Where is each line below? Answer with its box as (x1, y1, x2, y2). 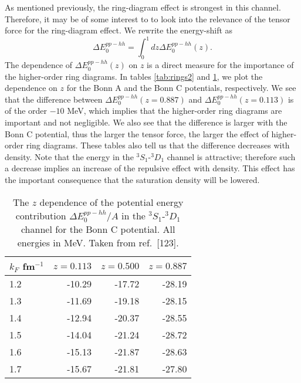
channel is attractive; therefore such (167, 150, 296, 162)
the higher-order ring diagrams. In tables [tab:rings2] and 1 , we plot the (5, 70, 263, 82)
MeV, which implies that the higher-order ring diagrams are (67, 104, 282, 117)
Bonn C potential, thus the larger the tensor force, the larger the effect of (5, 127, 269, 140)
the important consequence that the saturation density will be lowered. (5, 174, 260, 186)
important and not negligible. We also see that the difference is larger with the (5, 116, 288, 128)
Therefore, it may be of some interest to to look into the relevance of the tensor (5, 12, 290, 25)
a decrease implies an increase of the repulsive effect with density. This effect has (5, 162, 295, 174)
